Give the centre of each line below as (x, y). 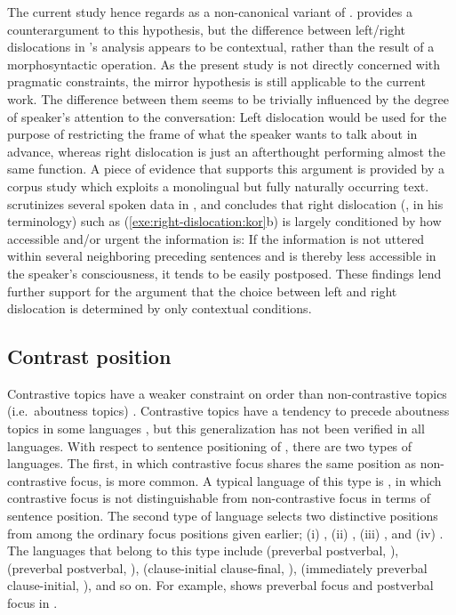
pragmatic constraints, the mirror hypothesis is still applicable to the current (216, 81)
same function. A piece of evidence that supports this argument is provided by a (226, 169)
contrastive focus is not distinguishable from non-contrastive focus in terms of (219, 498)
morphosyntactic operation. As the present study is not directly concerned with (224, 64)
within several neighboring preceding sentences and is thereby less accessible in (222, 256)
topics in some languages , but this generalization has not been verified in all (216, 429)
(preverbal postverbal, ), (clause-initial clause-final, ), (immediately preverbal (217, 567)
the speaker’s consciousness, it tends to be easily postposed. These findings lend (224, 273)
